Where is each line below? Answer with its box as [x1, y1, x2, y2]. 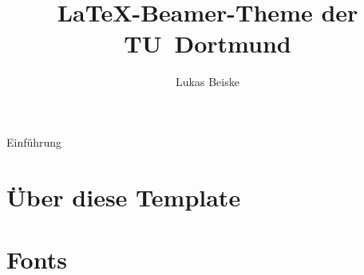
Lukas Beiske [176, 73, 239, 90]
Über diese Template [6, 180, 241, 213]
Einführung [6, 133, 62, 150]
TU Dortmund [124, 27, 291, 60]
